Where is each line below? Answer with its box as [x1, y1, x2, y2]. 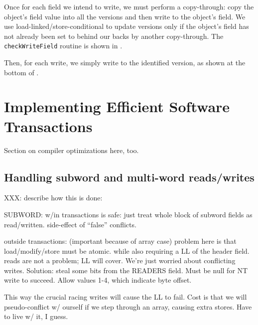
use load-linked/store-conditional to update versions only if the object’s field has [4, 21, 249, 31]
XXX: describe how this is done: [4, 192, 103, 203]
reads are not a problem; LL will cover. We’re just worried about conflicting [4, 255, 236, 266]
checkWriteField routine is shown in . [4, 40, 123, 51]
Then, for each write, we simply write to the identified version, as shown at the [4, 57, 246, 68]
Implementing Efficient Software [4, 96, 230, 117]
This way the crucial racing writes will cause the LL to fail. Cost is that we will [4, 292, 247, 302]
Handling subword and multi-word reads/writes [4, 169, 255, 184]
